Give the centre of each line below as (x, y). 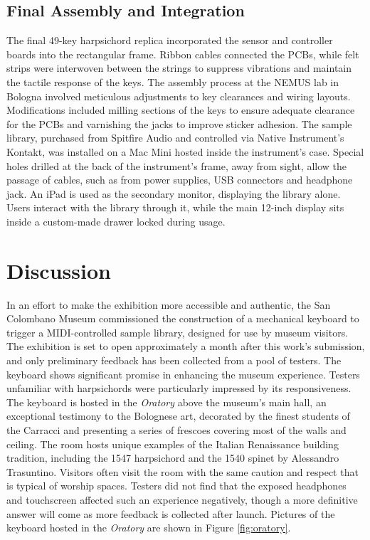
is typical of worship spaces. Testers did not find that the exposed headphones (176, 486)
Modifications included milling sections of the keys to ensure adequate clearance (181, 110)
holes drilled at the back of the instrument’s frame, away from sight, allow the (177, 165)
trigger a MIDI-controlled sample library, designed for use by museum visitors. (178, 332)
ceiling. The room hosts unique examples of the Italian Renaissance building (173, 444)
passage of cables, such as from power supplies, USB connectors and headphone (180, 180)
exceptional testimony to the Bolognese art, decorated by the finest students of (178, 416)
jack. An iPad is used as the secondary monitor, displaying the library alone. (174, 193)
